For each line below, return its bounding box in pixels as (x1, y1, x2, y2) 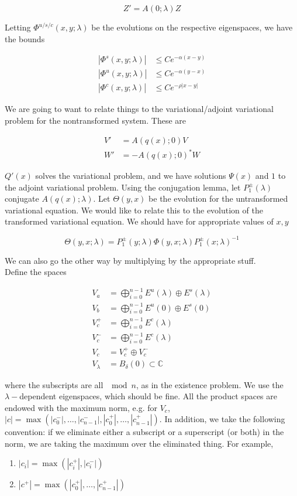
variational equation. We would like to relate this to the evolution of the (5, 203, 263, 216)
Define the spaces (5, 266, 67, 278)
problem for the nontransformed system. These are (5, 114, 187, 126)
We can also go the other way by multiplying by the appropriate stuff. (5, 254, 256, 266)
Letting (5, 21, 31, 33)
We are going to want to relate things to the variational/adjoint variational (5, 103, 274, 115)
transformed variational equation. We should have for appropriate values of (5, 215, 274, 227)
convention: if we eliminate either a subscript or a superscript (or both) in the (5, 426, 284, 438)
